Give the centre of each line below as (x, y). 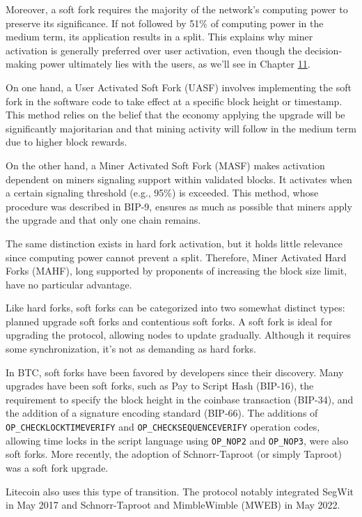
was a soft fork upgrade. (57, 467)
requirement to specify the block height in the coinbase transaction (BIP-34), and (180, 399)
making (21, 64)
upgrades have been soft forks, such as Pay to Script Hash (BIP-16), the (160, 386)
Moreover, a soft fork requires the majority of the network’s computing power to (177, 9)
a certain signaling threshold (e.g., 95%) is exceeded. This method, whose (162, 193)
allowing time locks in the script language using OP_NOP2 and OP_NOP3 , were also (177, 440)
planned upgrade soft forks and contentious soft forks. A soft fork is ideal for (169, 321)
